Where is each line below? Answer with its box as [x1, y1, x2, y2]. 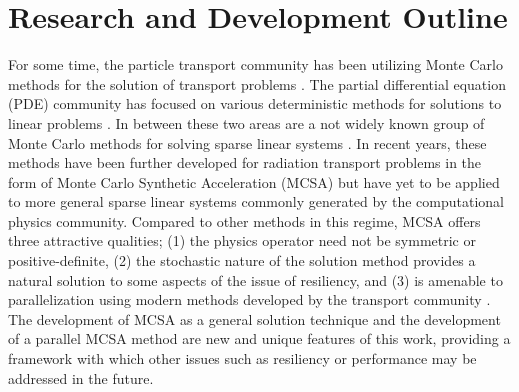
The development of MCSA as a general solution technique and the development [8, 308, 501, 329]
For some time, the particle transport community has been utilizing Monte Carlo [8, 54, 503, 75]
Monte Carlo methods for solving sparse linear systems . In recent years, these [8, 132, 487, 153]
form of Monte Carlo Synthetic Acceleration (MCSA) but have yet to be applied [8, 171, 500, 192]
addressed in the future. [8, 367, 154, 388]
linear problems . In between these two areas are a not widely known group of [8, 112, 485, 133]
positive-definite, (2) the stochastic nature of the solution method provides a [8, 250, 476, 271]
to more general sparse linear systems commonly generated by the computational [8, 191, 504, 212]
